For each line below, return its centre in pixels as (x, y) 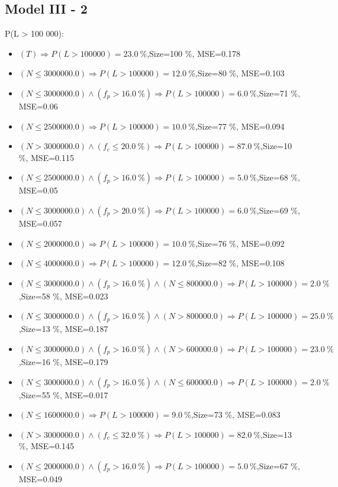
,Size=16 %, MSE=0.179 (63, 361)
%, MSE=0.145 (46, 446)
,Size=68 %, (278, 177)
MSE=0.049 (40, 478)
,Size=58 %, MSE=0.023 (63, 296)
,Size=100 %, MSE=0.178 (194, 53)
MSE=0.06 (38, 106)
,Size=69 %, (278, 210)
